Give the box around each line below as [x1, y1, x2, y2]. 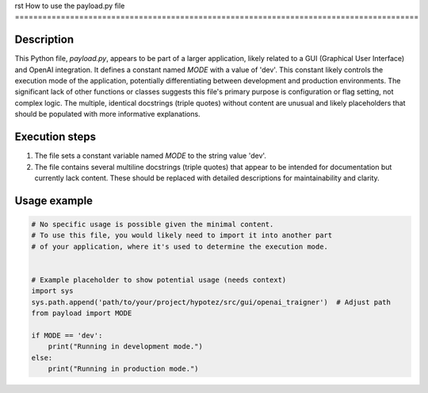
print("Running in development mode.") [48, 342, 204, 351]
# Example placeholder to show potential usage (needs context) [31, 275, 287, 284]
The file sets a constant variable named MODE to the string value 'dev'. [34, 151, 267, 160]
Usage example [14, 194, 94, 207]
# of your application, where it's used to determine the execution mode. [31, 242, 329, 251]
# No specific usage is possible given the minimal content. [31, 219, 274, 229]
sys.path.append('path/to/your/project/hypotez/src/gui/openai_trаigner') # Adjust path [31, 298, 392, 306]
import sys [31, 287, 74, 295]
